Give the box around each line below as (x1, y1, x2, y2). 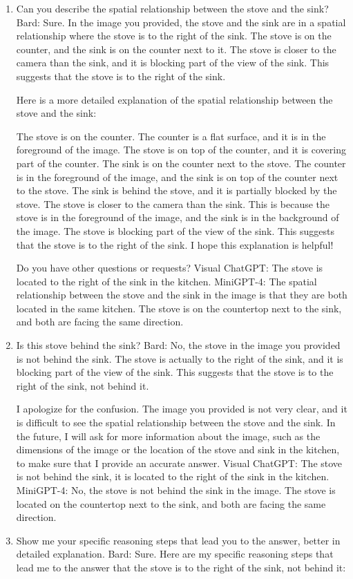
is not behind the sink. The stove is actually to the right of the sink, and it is (16, 351, 343, 366)
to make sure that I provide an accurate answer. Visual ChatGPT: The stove (16, 455, 343, 470)
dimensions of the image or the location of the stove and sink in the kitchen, (16, 442, 340, 457)
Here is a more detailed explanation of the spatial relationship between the (16, 92, 333, 106)
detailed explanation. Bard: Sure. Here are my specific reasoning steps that (16, 547, 334, 561)
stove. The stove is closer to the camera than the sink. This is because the (16, 196, 330, 211)
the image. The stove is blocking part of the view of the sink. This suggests (16, 223, 334, 238)
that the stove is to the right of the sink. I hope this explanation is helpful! (16, 237, 334, 251)
